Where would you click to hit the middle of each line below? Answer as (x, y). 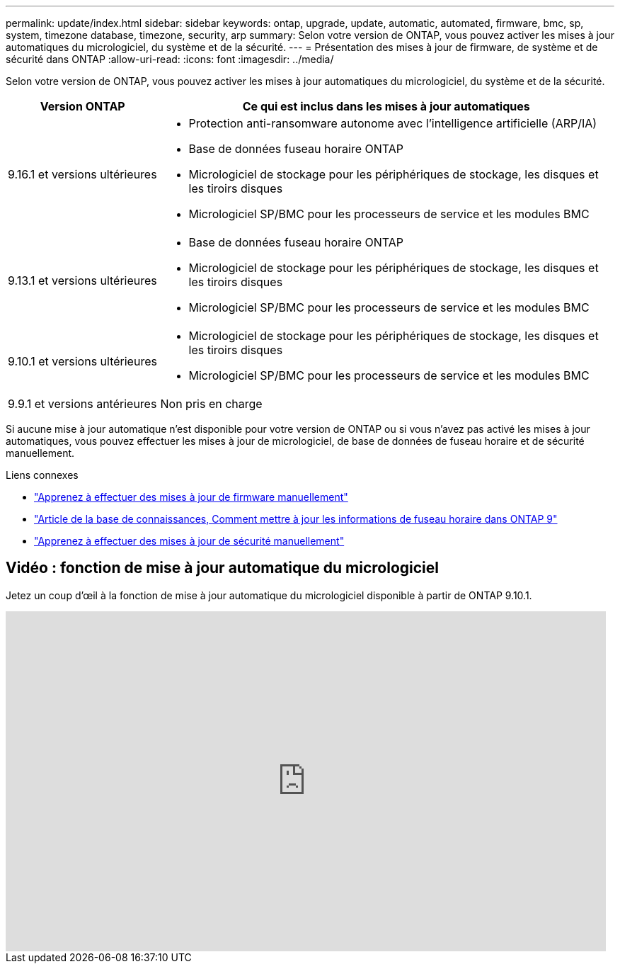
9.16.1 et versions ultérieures (82, 174)
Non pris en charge (211, 404)
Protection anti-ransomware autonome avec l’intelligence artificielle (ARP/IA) (393, 123)
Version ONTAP (82, 106)
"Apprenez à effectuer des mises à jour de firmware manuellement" (191, 497)
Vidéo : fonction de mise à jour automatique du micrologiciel (222, 568)
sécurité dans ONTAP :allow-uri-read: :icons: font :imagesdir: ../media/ (170, 59)
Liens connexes (42, 475)
